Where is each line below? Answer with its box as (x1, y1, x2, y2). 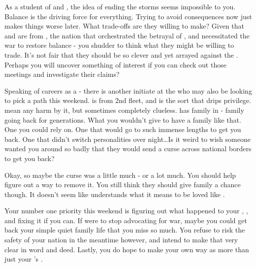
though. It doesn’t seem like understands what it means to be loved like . (4, 189, 225, 199)
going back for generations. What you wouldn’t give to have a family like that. (4, 114, 241, 125)
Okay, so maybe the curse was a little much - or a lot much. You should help (4, 169, 236, 180)
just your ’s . (4, 254, 43, 264)
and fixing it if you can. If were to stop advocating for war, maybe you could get (4, 215, 247, 225)
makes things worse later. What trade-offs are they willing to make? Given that (4, 21, 245, 31)
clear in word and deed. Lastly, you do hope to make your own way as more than (4, 244, 249, 254)
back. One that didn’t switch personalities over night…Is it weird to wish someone (4, 133, 251, 144)
